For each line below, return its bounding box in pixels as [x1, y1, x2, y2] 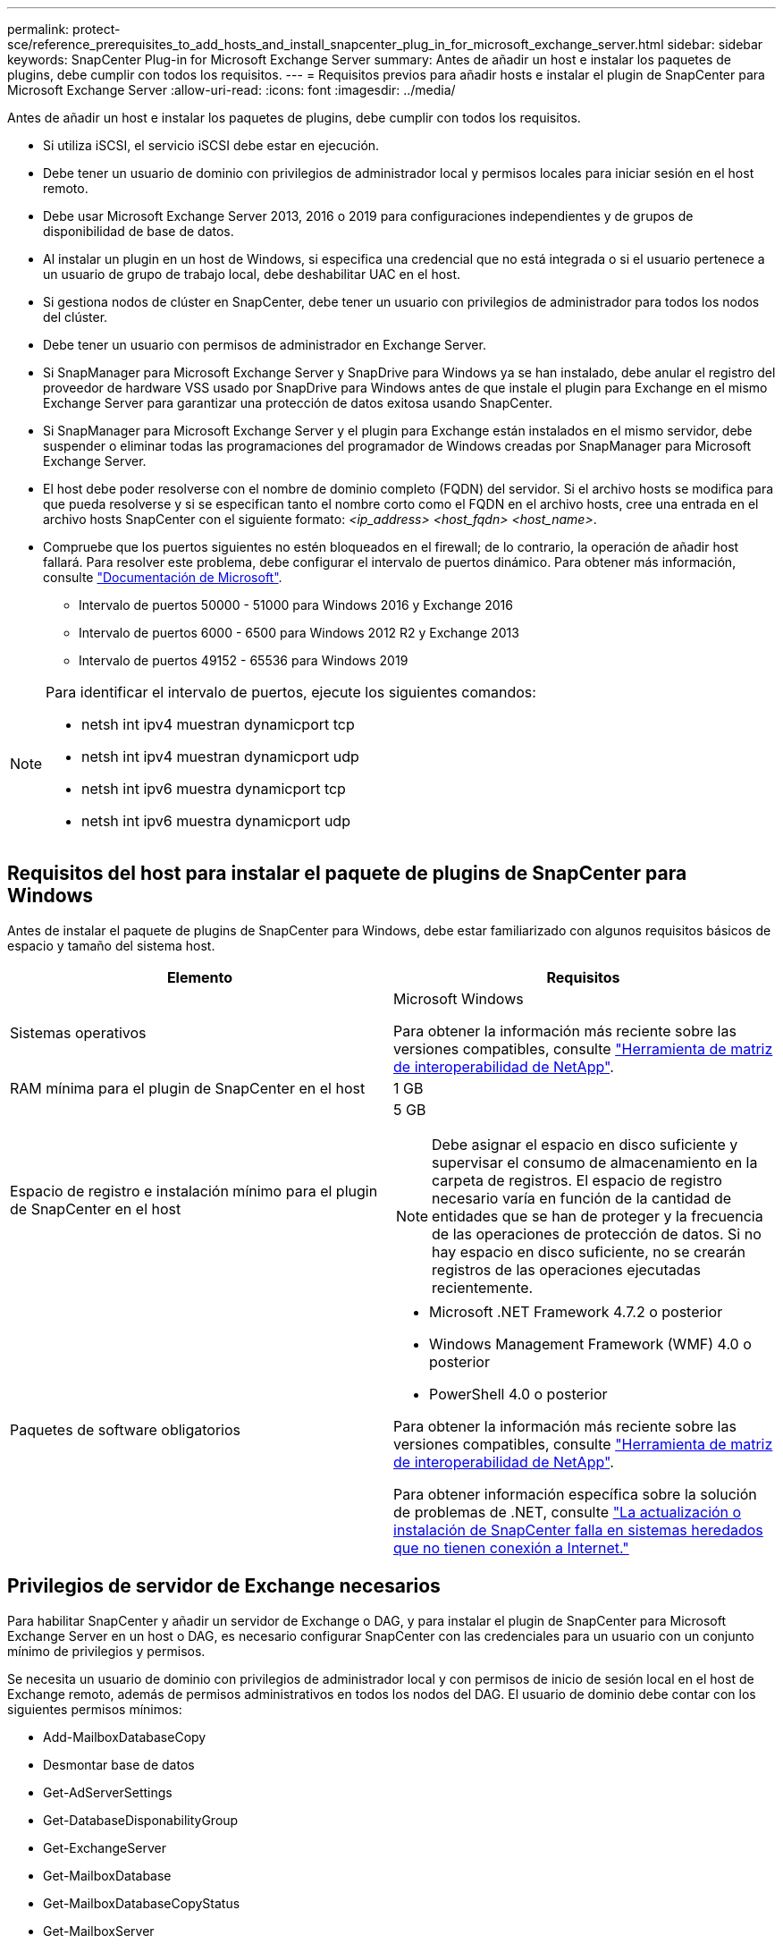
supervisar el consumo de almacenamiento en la [432, 1153, 758, 1171]
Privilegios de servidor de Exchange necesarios [7, 1575, 441, 1598]
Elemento [166, 968, 233, 986]
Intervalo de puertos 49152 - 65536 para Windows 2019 [79, 653, 408, 668]
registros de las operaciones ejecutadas [432, 1260, 701, 1279]
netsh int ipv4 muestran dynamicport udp [81, 748, 359, 765]
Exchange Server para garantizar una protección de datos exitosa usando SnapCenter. [43, 395, 552, 410]
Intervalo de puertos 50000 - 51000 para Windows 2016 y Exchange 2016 [79, 597, 513, 613]
